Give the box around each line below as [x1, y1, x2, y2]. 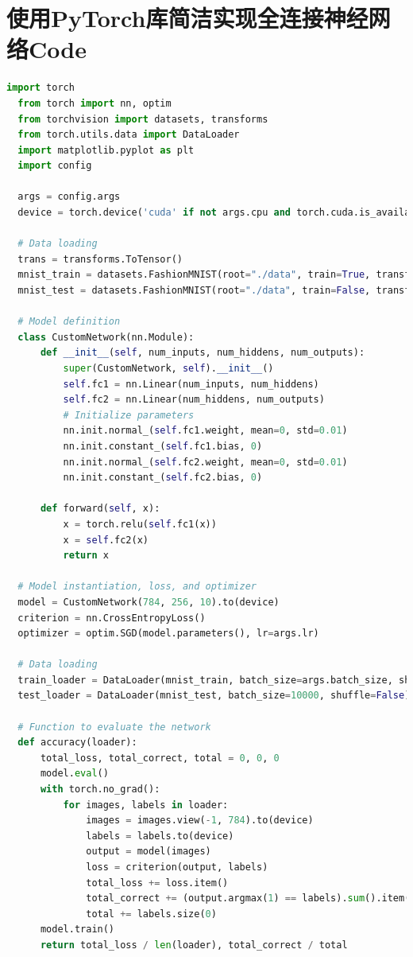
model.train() [40, 924, 115, 936]
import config [17, 160, 92, 172]
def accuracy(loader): [17, 737, 137, 749]
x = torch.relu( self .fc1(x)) [63, 518, 217, 530]
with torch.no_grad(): [40, 784, 160, 796]
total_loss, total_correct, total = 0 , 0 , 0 [40, 752, 280, 764]
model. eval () [40, 768, 109, 780]
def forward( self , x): [40, 503, 160, 515]
